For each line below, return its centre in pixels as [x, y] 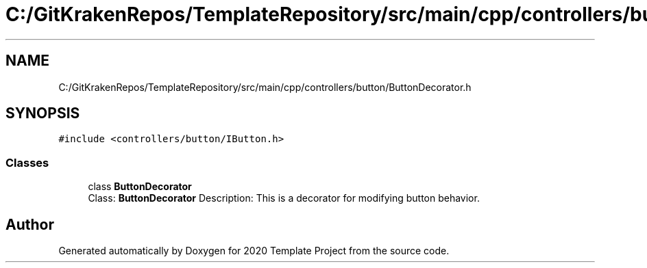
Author [30, 224]
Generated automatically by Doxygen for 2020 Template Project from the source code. [254, 251]
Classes [27, 162]
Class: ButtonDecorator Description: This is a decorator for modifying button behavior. [284, 198]
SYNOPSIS [43, 113]
